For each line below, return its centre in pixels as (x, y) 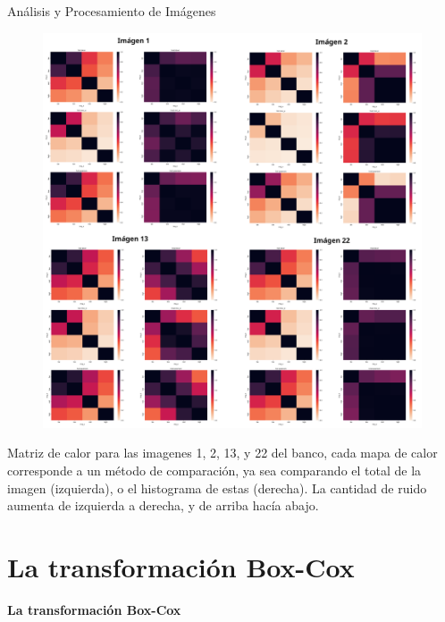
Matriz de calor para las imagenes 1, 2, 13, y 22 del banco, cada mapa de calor (222, 453)
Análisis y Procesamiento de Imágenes (112, 11)
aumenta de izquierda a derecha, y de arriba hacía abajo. (163, 505)
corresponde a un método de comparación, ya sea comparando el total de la (214, 470)
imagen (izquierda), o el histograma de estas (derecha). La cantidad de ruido (217, 488)
